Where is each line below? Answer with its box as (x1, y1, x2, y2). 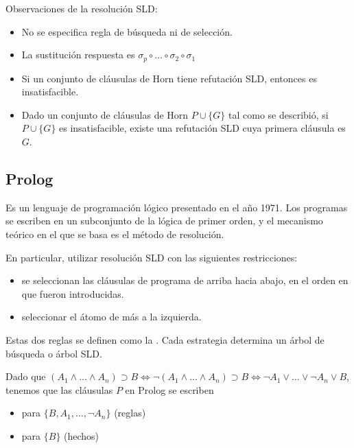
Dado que (5, 369, 46, 384)
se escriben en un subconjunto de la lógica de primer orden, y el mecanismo (5, 213, 323, 228)
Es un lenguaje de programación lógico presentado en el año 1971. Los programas (5, 200, 348, 214)
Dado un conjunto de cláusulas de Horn (21, 107, 189, 121)
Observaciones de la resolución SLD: (5, 1, 158, 15)
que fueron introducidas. (21, 286, 124, 300)
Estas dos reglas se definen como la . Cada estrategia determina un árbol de (5, 332, 324, 346)
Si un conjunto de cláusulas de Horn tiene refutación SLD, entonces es (21, 71, 317, 85)
